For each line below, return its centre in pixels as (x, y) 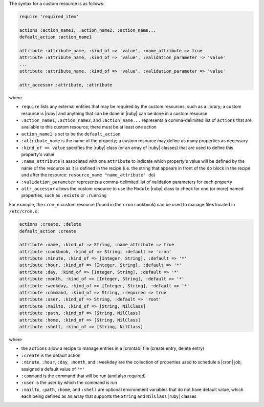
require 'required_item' (49, 16)
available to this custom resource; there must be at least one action (89, 127)
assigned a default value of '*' (53, 369)
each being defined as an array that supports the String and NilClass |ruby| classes (109, 396)
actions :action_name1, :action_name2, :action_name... (88, 30)
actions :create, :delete (50, 224)
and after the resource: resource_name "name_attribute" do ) (88, 175)
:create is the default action (51, 355)
